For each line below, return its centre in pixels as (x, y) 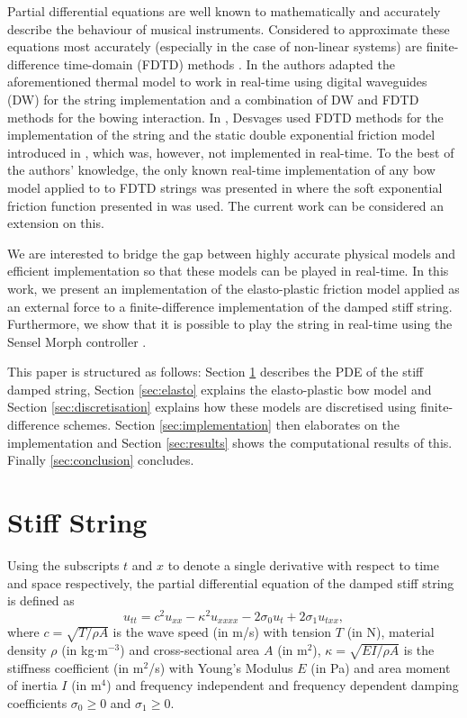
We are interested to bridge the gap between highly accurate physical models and (232, 253)
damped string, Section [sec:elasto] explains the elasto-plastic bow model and (220, 389)
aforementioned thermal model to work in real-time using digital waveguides (217, 82)
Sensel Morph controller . (77, 341)
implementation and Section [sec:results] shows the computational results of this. (230, 442)
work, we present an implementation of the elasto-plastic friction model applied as (233, 288)
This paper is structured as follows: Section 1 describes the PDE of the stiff (216, 372)
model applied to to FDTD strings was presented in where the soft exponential (225, 187)
